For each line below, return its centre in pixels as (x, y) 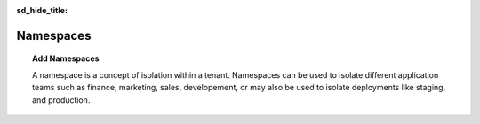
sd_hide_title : (42, 10)
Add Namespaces (66, 58)
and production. (61, 100)
